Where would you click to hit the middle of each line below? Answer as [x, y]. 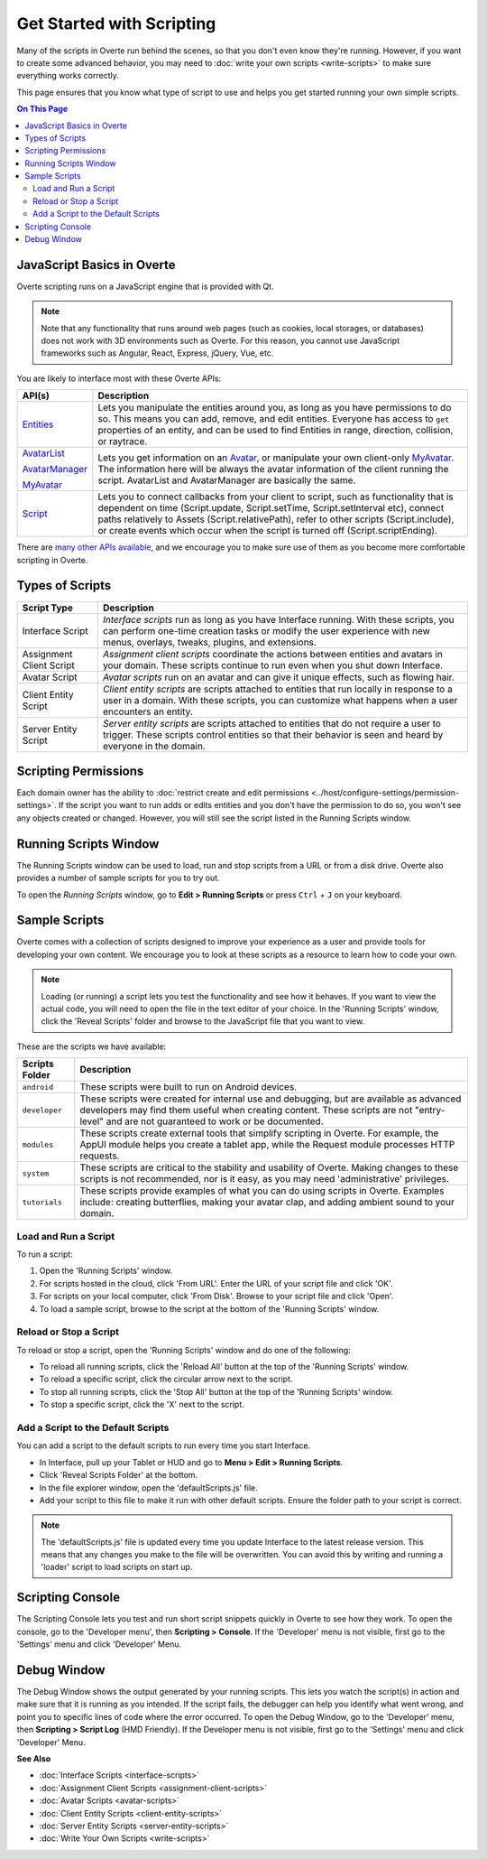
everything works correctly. [68, 76]
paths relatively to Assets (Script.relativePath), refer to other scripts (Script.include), [276, 519]
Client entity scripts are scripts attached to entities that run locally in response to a [277, 689]
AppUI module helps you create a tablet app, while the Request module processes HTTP [267, 1145]
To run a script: [45, 1254]
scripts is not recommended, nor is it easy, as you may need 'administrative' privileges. [265, 1179]
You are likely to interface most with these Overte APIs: [119, 378]
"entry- [430, 1111]
